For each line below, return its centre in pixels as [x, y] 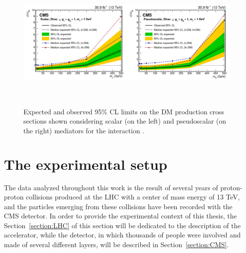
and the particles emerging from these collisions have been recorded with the [118, 206]
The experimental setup [86, 164]
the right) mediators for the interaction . [84, 130]
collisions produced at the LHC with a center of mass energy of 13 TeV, [133, 197]
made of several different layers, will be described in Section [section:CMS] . [116, 244]
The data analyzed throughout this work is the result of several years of [111, 187]
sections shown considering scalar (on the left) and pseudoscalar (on [125, 121]
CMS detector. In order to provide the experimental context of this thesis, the [120, 216]
